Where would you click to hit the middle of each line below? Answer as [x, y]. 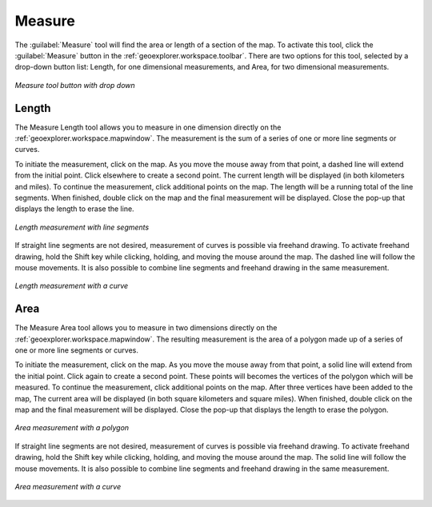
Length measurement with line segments [82, 227]
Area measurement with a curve [68, 486]
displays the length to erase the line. [75, 209]
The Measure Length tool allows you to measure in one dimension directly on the [148, 127]
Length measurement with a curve [72, 286]
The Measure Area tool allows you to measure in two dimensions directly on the [146, 328]
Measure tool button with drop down [75, 85]
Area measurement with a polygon [72, 428]
